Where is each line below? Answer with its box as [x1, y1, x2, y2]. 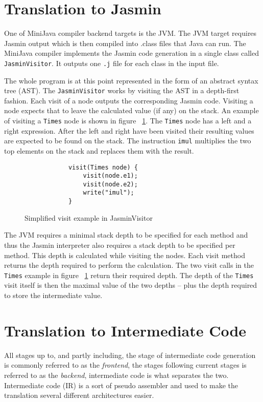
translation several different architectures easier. [4, 390, 154, 400]
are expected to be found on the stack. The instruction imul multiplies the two [4, 135, 251, 146]
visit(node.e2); [83, 180, 138, 188]
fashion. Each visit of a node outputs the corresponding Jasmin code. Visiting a [4, 95, 253, 105]
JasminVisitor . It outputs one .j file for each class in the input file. [4, 57, 219, 68]
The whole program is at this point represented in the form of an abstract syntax [4, 75, 258, 86]
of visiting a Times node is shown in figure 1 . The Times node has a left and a [4, 115, 252, 125]
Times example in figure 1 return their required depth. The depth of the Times [4, 269, 254, 280]
